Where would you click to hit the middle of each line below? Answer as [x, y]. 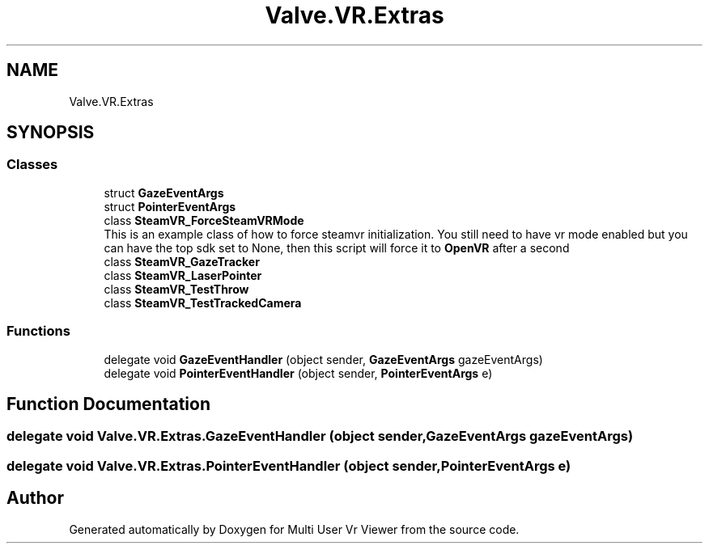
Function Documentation [108, 404]
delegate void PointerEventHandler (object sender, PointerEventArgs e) [298, 373]
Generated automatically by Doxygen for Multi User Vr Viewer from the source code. [294, 529]
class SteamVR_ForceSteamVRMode [204, 220]
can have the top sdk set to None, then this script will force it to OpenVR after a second [337, 247]
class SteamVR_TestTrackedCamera [203, 302]
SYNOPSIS [51, 133]
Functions [38, 331]
